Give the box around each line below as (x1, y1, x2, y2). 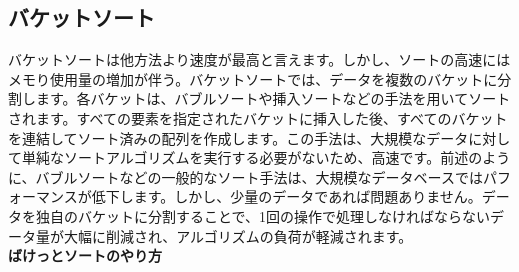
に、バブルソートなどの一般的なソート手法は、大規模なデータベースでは (8, 166, 483, 187)
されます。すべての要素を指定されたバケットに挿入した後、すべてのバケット (8, 107, 508, 128)
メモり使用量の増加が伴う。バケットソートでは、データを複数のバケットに (8, 68, 498, 89)
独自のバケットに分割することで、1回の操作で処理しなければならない (35, 205, 491, 226)
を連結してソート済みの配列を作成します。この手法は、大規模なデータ (8, 127, 469, 148)
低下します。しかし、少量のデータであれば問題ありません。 (91, 186, 482, 207)
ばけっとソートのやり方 (8, 245, 162, 266)
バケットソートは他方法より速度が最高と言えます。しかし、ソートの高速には (8, 49, 511, 70)
